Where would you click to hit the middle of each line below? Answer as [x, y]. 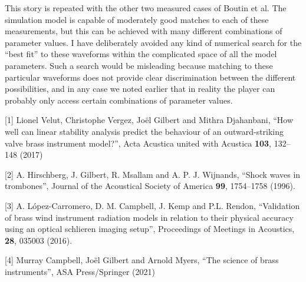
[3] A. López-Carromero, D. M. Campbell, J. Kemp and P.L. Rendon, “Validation [152, 205]
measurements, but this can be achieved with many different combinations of [144, 31]
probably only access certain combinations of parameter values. [119, 100]
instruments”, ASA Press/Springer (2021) [80, 271]
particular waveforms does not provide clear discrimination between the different [150, 77]
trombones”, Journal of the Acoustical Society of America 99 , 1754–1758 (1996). [150, 186]
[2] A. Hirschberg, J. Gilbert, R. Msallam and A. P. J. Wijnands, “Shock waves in [153, 174]
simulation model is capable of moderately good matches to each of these [137, 19]
